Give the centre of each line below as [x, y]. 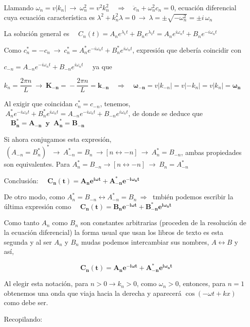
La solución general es [37, 33]
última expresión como [38, 206]
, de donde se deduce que [165, 113]
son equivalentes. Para [37, 164]
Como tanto [22, 222]
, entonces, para [202, 283]
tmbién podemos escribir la [193, 197]
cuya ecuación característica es [49, 17]
